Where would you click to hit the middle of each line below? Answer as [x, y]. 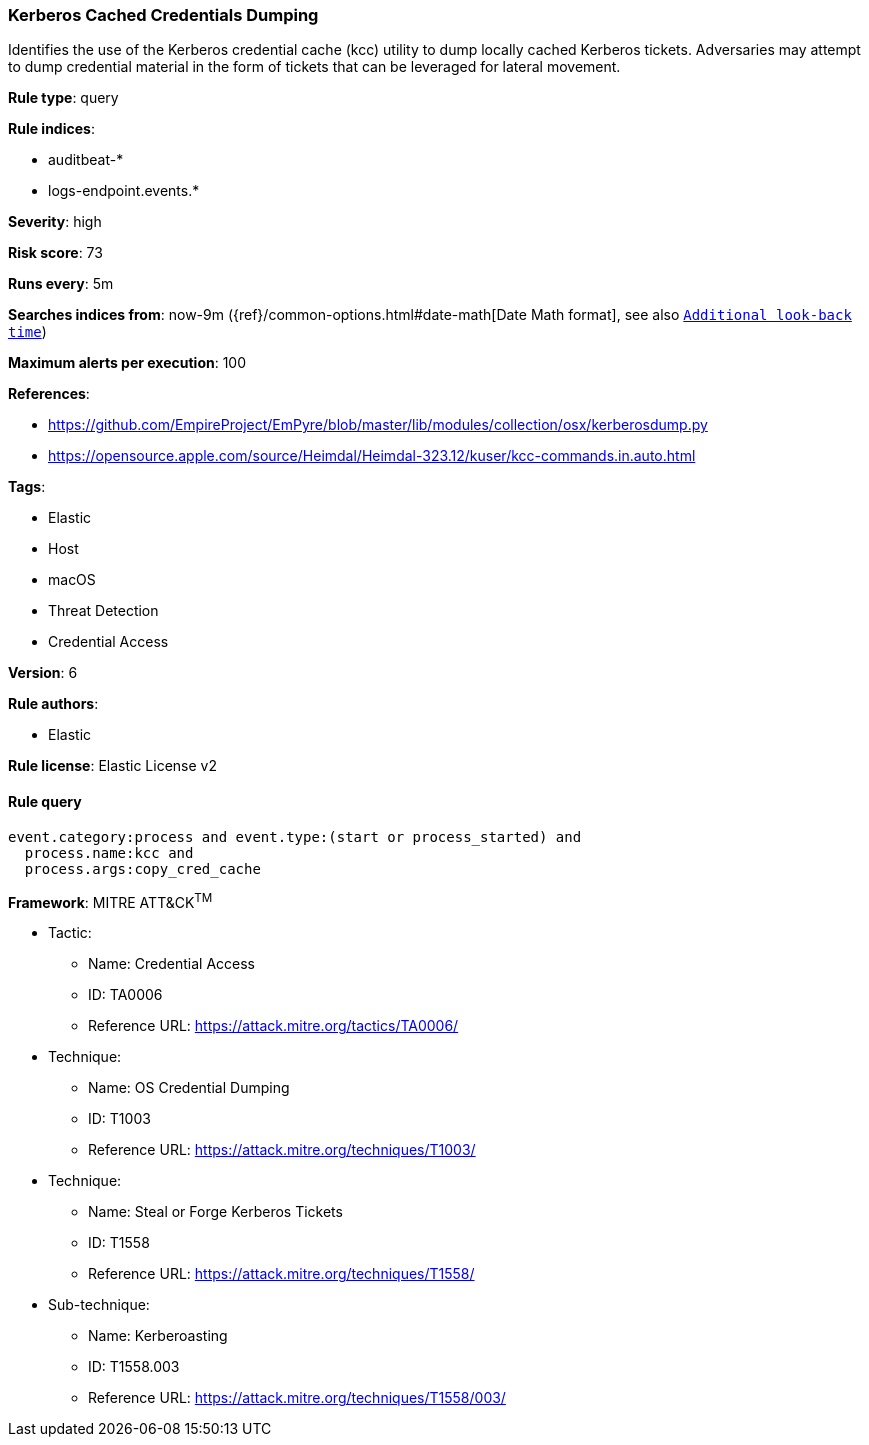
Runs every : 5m [61, 284]
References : [49, 394]
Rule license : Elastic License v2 [112, 766]
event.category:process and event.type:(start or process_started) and [295, 836]
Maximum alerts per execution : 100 [127, 363]
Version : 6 [43, 673]
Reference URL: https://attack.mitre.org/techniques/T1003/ [282, 1150]
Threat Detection [103, 611]
